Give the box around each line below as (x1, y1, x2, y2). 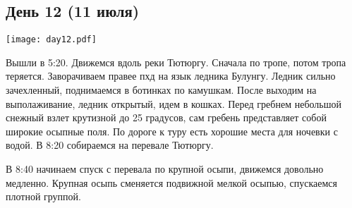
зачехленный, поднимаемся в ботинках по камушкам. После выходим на (6, 82, 317, 97)
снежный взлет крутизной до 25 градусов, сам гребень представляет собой (6, 110, 327, 125)
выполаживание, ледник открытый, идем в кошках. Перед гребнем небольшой (6, 96, 341, 111)
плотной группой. (6, 189, 81, 204)
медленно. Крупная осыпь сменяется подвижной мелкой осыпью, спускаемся (6, 175, 337, 190)
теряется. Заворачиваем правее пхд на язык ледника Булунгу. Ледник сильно (6, 68, 336, 83)
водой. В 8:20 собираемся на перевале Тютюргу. (6, 137, 214, 152)
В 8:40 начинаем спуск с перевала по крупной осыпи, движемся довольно (6, 161, 324, 176)
